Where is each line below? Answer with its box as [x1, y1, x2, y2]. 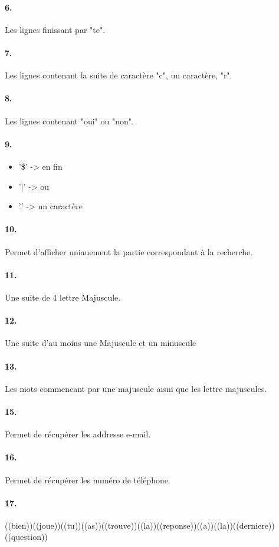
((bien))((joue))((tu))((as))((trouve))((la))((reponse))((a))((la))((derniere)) [5, 519, 275, 531]
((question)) [5, 530, 48, 543]
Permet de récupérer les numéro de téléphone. [5, 473, 170, 486]
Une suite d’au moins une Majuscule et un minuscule [5, 337, 196, 349]
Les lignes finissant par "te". [5, 23, 106, 35]
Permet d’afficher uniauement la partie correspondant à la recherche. [5, 245, 253, 258]
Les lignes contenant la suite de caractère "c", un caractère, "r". [5, 69, 232, 81]
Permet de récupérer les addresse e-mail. [5, 428, 151, 440]
